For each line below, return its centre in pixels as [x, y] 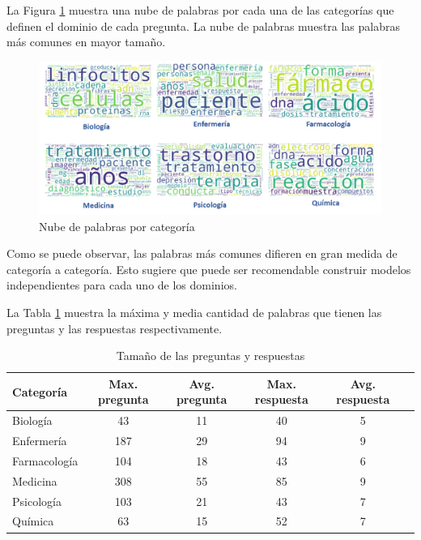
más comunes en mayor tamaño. [86, 42]
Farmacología [45, 460]
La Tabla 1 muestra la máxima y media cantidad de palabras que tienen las [194, 312]
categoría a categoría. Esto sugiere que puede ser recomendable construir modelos [209, 269]
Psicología [37, 501]
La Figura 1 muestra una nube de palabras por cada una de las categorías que [200, 10]
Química [33, 521]
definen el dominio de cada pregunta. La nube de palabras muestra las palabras [204, 26]
